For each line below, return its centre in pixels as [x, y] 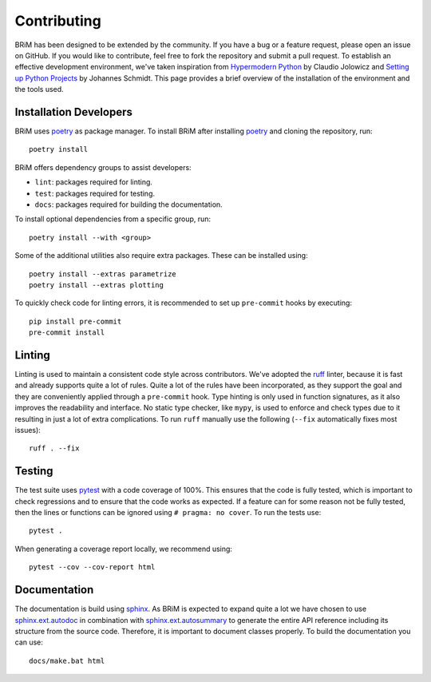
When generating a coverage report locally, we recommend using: [124, 549]
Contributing [58, 21]
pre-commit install [67, 333]
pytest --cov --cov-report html [92, 567]
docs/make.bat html [67, 660]
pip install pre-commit [75, 321]
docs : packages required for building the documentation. [129, 204]
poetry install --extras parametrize [103, 274]
